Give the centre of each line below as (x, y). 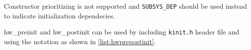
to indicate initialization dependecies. (60, 15)
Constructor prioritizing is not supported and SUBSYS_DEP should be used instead (125, 6)
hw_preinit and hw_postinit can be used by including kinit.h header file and (122, 32)
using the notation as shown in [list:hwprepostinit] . (80, 41)
